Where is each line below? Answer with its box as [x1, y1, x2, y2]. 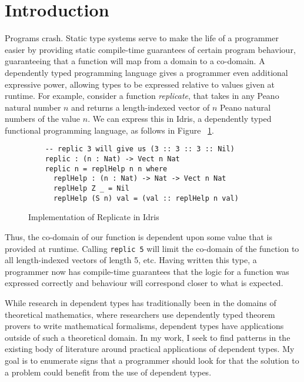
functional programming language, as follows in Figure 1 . [5, 124, 214, 136]
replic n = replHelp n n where [45, 164, 168, 173]
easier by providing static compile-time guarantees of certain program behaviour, [5, 43, 296, 55]
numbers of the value [5, 112, 81, 125]
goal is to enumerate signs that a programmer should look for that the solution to [5, 354, 299, 366]
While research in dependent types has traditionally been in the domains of [5, 297, 276, 309]
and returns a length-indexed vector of [71, 101, 210, 113]
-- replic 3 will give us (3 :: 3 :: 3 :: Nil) [45, 145, 235, 154]
